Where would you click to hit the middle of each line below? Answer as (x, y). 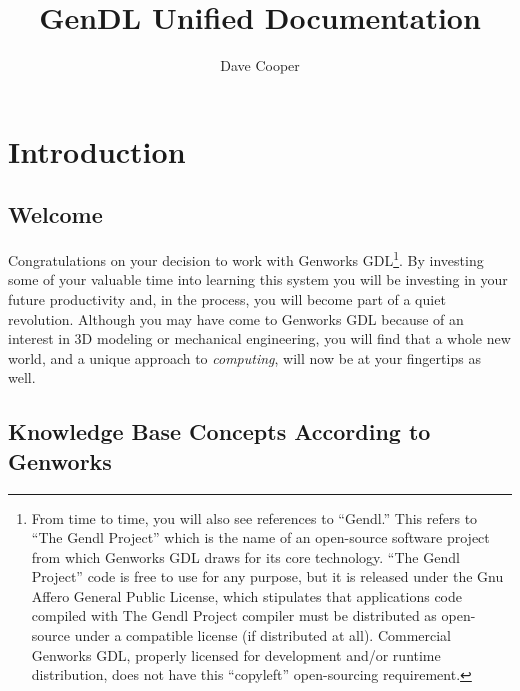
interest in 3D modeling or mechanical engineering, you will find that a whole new (259, 338)
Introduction (97, 150)
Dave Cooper (260, 65)
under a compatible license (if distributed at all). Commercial (263, 635)
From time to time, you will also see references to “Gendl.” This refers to (254, 517)
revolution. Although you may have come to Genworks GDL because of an (236, 318)
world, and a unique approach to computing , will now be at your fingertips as (244, 357)
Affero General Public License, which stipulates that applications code (247, 595)
